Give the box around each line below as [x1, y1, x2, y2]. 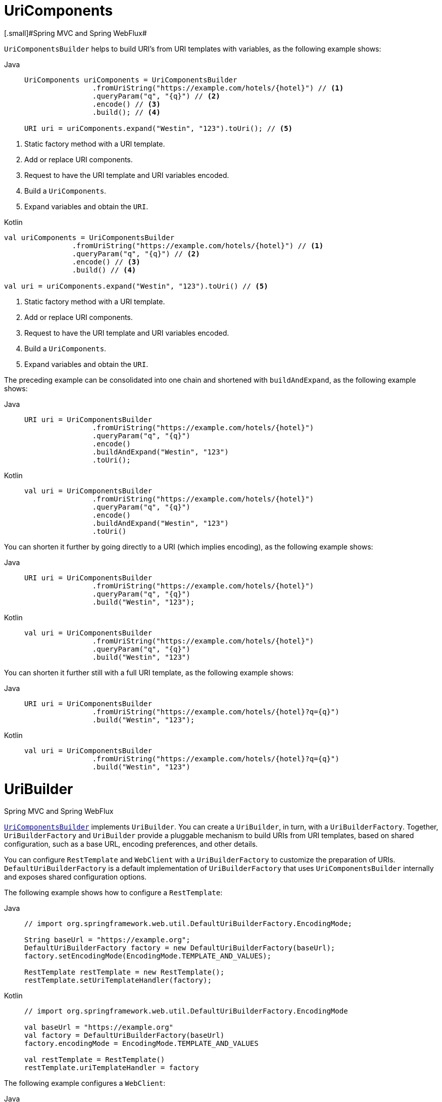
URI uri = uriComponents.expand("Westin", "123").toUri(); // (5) [24, 124, 293, 132]
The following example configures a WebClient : [4, 1079, 166, 1088]
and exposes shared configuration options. [4, 873, 147, 882]
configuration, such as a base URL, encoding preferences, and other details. [4, 840, 258, 849]
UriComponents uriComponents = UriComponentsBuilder [24, 75, 237, 84]
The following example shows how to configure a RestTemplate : [4, 888, 223, 897]
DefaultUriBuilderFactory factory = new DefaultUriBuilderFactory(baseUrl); [24, 944, 335, 952]
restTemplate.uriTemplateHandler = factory [24, 1064, 199, 1072]
